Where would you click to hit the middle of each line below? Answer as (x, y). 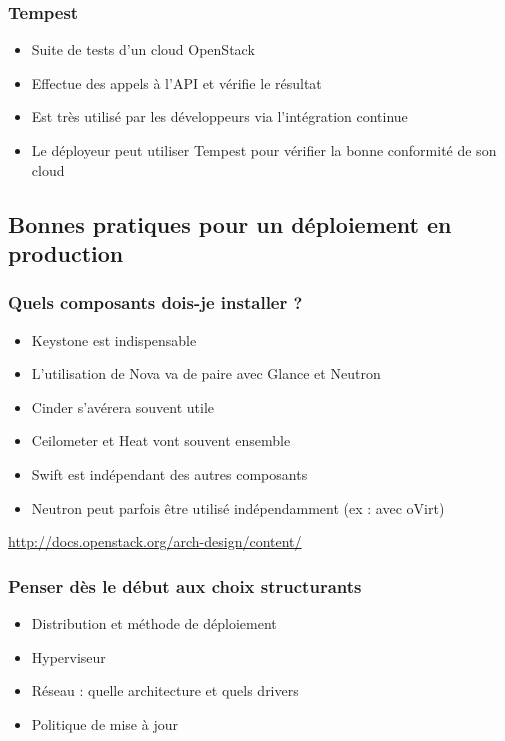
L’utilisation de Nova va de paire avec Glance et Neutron (206, 373)
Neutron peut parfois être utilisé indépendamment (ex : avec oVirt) (238, 507)
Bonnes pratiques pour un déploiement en (230, 223)
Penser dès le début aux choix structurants (185, 585)
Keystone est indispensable (114, 339)
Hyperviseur (68, 656)
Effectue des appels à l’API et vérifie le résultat (176, 82)
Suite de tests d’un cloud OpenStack (143, 49)
